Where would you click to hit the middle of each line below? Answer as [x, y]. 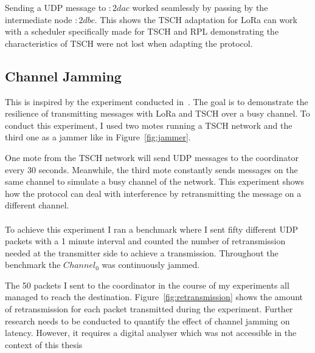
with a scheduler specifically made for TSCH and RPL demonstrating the [142, 31]
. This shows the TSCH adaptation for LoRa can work [196, 19]
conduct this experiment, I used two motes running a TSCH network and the [149, 125]
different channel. [37, 205]
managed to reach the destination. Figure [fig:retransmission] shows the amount [154, 297]
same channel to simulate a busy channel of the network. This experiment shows [155, 181]
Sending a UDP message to [56, 7]
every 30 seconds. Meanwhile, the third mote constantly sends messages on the [151, 169]
